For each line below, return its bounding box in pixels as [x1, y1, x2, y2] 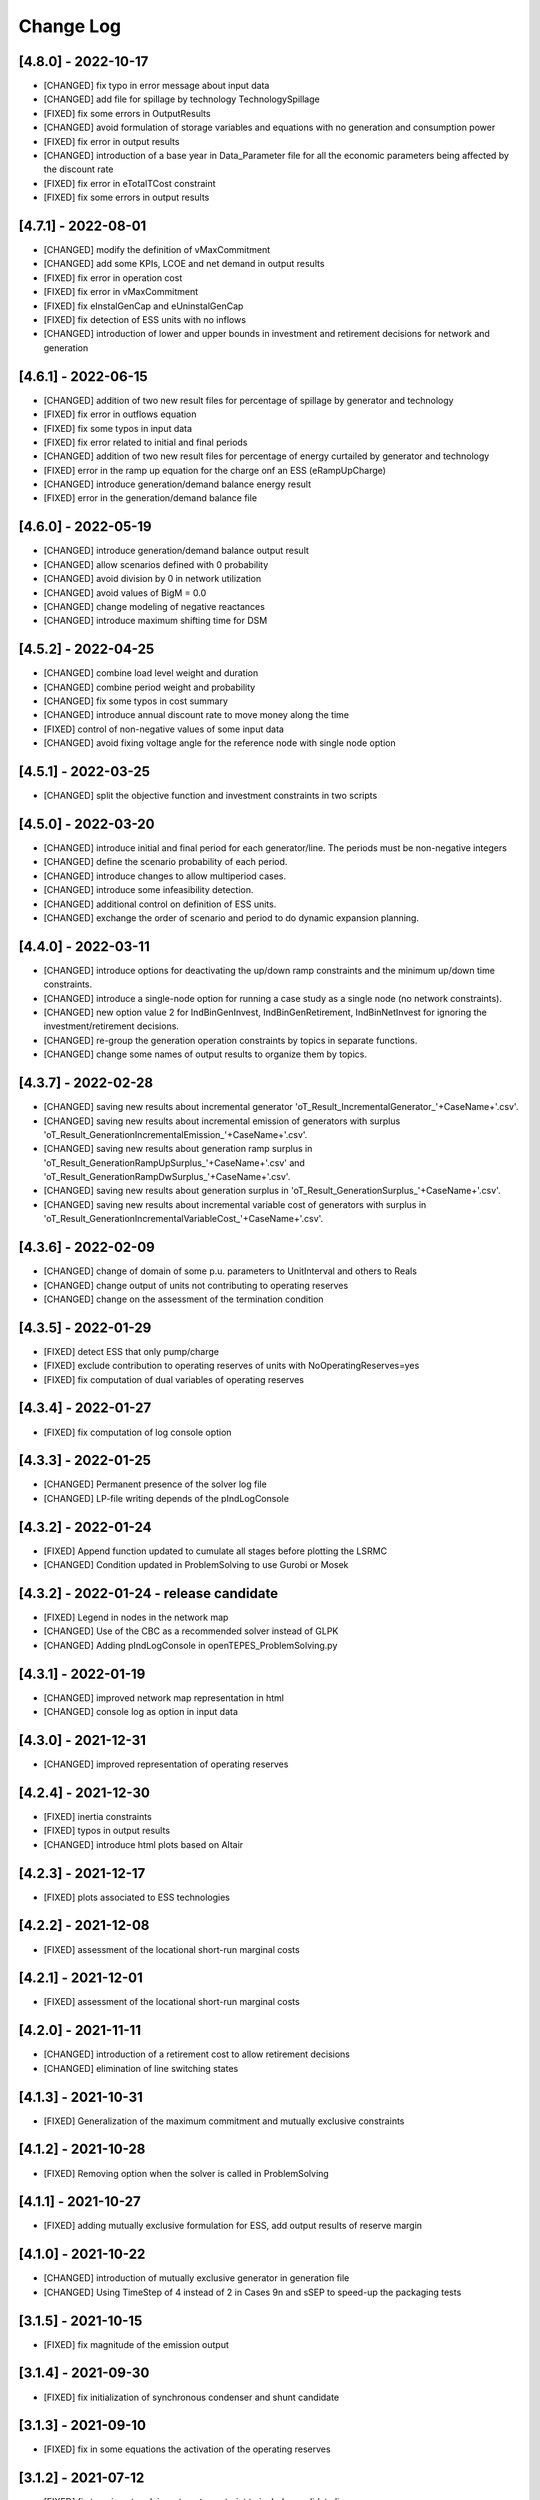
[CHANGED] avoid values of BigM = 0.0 [43, 586, 207, 599]
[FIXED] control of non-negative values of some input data [43, 723, 285, 735]
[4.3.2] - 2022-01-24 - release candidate [18, 1585, 279, 1602]
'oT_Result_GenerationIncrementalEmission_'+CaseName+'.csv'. [43, 1128, 308, 1140]
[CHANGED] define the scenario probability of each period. [43, 856, 288, 868]
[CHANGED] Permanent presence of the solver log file [43, 1478, 267, 1490]
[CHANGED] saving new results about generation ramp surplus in [43, 1143, 313, 1155]
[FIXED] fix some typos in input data [43, 422, 193, 434]
